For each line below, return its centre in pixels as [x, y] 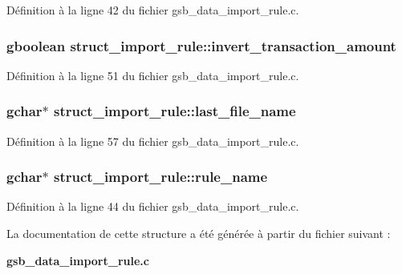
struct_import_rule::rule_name [161, 177]
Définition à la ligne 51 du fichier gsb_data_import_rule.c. [153, 75]
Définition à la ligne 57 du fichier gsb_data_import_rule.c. [153, 141]
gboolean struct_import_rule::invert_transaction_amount [201, 45]
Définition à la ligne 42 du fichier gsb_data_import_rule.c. [153, 10]
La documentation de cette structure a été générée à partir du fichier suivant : [199, 234]
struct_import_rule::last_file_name [175, 111]
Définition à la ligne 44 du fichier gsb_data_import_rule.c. [153, 206]
